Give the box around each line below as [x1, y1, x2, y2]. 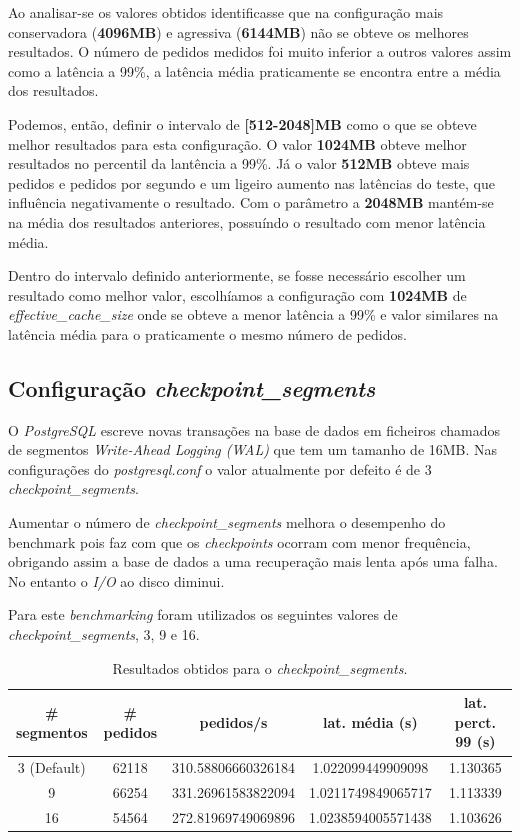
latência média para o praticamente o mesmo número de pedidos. [8, 323, 407, 344]
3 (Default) [17, 757, 86, 778]
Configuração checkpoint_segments [8, 372, 376, 403]
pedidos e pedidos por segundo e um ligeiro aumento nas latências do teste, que [8, 172, 496, 193]
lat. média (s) [323, 711, 418, 732]
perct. [454, 711, 497, 732]
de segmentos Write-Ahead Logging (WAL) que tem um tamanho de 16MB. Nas [8, 439, 498, 460]
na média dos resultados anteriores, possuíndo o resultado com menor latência [8, 211, 486, 232]
